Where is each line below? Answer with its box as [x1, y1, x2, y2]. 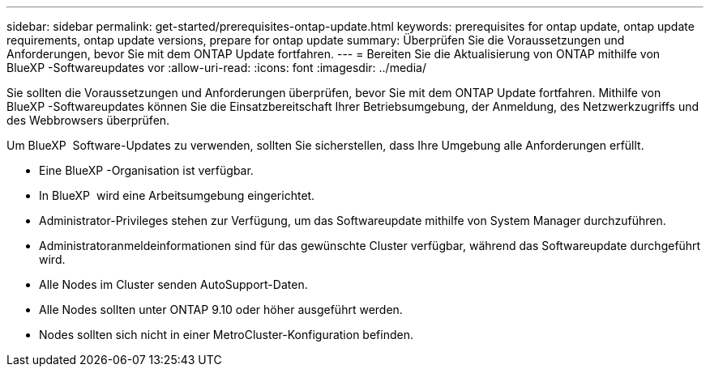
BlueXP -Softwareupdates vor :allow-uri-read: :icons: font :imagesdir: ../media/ [6, 61, 426, 74]
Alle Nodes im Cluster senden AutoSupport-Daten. [39, 278, 308, 291]
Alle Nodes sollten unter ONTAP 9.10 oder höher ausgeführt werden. [39, 303, 403, 316]
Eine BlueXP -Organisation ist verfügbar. [39, 163, 254, 177]
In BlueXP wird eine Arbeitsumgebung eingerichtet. [39, 189, 315, 202]
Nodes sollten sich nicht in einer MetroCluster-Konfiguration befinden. [39, 328, 413, 341]
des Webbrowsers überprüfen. [6, 113, 170, 127]
